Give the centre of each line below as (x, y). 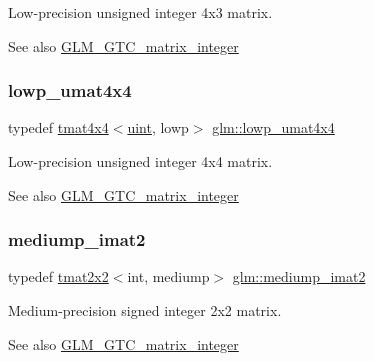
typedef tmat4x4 (58, 127)
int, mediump (168, 276)
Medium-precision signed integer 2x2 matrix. (145, 310)
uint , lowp (158, 127)
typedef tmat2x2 (58, 276)
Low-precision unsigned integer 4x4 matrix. (140, 161)
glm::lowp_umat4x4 (273, 127)
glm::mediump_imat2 (299, 276)
